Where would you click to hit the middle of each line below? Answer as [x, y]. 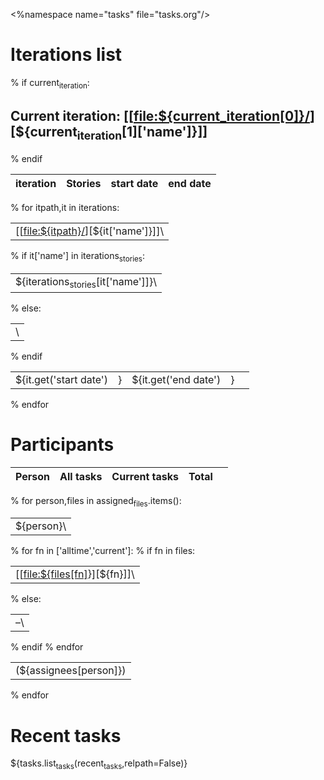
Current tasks [145, 476]
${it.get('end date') [176, 379]
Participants [62, 444]
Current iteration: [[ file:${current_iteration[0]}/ [160, 116]
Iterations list [66, 55]
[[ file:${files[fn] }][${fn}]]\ [75, 574]
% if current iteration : [50, 83]
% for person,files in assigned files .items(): [96, 501]
